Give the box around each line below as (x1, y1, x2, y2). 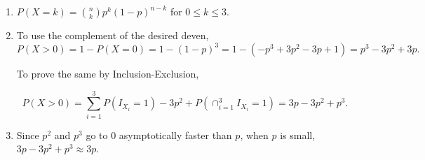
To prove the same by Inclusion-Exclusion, (16, 66, 199, 81)
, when (240, 127, 269, 142)
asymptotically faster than (119, 127, 232, 142)
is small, (280, 127, 316, 142)
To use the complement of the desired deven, (16, 28, 209, 42)
